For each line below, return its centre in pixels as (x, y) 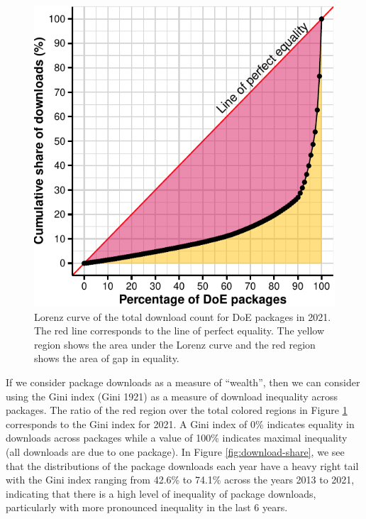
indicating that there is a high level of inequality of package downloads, (161, 493)
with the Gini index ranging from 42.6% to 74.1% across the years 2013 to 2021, (180, 480)
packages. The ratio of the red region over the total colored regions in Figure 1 (177, 410)
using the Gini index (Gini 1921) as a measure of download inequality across (172, 396)
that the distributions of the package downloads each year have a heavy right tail (182, 465)
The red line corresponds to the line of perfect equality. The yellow (179, 330)
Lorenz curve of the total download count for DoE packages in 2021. (183, 316)
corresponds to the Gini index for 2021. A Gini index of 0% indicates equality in (180, 424)
